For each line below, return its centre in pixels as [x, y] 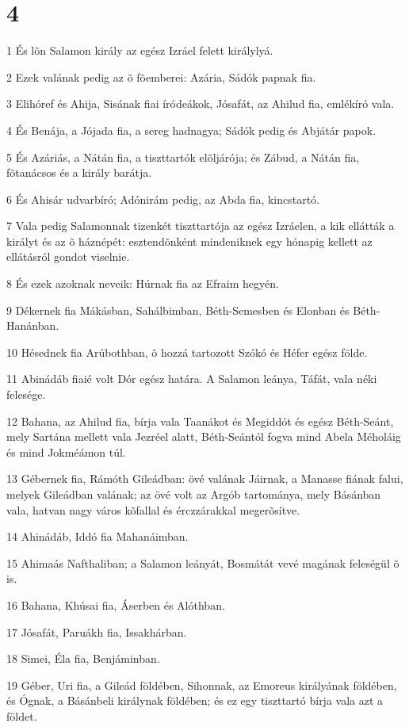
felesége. [26, 394]
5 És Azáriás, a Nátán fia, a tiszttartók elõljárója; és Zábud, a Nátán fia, [183, 157]
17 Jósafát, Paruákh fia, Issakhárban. [97, 631]
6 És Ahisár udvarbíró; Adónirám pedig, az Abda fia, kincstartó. [163, 199]
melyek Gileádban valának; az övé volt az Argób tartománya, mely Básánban [194, 494]
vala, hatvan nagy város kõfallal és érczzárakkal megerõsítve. [153, 509]
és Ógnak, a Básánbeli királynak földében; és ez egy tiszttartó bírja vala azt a [195, 700]
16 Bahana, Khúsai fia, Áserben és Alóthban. [116, 605]
